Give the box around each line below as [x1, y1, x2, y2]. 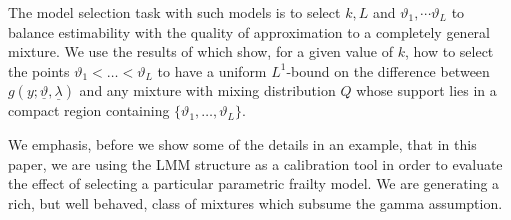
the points [8, 60, 70, 81]
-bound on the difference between [286, 60, 490, 81]
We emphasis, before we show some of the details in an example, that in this [8, 133, 477, 154]
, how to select [404, 41, 494, 62]
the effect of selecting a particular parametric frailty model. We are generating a [8, 173, 500, 194]
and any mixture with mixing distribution [79, 80, 336, 101]
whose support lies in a [356, 80, 497, 101]
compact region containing [8, 100, 170, 121]
